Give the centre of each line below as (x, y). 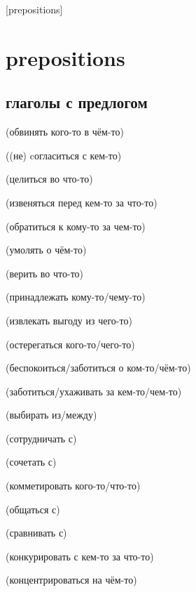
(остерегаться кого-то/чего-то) (70, 344)
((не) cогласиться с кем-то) (64, 155)
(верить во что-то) (45, 273)
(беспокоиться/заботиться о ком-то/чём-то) (98, 368)
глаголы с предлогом (77, 102)
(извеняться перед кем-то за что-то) (82, 202)
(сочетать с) (31, 462)
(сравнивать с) (36, 533)
